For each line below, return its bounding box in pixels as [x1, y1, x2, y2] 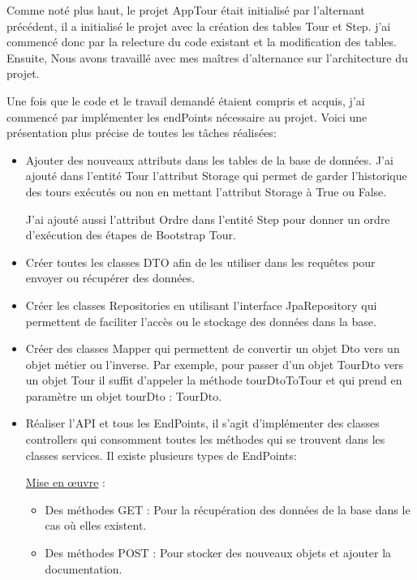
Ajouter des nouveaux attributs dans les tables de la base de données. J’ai [25, 151, 393, 168]
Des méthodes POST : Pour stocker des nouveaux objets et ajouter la [45, 544, 392, 561]
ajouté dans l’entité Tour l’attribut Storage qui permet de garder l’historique [25, 167, 407, 184]
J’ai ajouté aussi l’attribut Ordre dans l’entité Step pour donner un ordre [25, 210, 390, 227]
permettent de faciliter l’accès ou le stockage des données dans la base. [25, 312, 376, 329]
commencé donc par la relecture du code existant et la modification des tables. [6, 33, 397, 50]
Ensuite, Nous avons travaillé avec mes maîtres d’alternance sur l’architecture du [6, 49, 408, 66]
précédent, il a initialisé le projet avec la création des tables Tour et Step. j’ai [6, 17, 391, 34]
